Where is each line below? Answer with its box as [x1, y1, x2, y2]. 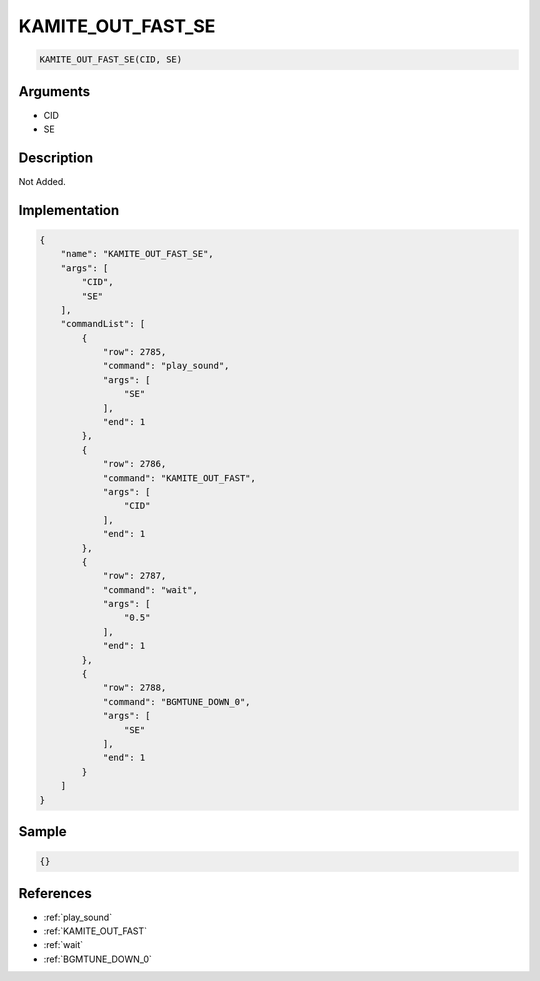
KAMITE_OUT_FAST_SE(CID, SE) [39, 54, 183, 65]
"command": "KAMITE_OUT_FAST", [102, 472, 257, 484]
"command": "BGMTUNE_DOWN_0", [102, 696, 251, 707]
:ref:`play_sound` [43, 911, 113, 923]
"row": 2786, [102, 458, 167, 470]
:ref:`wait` [43, 939, 84, 951]
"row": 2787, [102, 570, 167, 582]
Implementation [18, 201, 120, 219]
